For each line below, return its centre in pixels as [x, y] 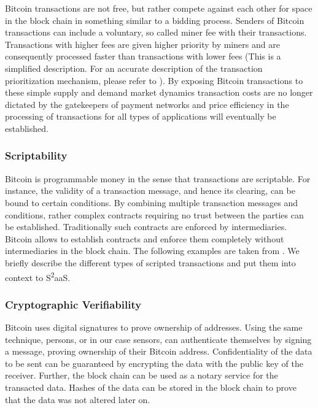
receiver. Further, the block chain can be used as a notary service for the [142, 375]
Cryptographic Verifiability [73, 304]
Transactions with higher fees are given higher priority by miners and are [142, 44]
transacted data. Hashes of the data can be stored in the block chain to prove [151, 387]
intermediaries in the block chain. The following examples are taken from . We [152, 251]
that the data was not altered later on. [78, 399]
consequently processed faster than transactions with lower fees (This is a [143, 56]
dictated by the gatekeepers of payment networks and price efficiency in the [147, 104]
